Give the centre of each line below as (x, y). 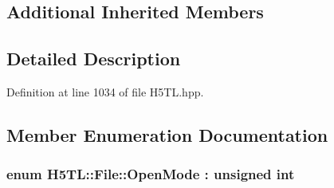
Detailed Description (94, 59)
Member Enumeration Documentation (167, 134)
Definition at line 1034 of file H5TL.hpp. (105, 91)
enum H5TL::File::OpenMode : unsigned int (151, 174)
